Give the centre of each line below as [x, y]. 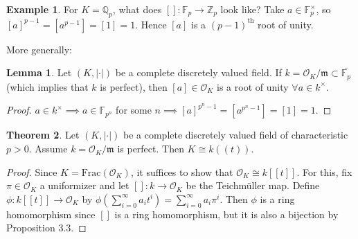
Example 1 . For [42, 9]
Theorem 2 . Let [43, 135]
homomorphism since [51, 214]
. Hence [151, 24]
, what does [137, 9]
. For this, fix [324, 171]
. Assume [48, 149]
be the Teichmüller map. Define [253, 185]
